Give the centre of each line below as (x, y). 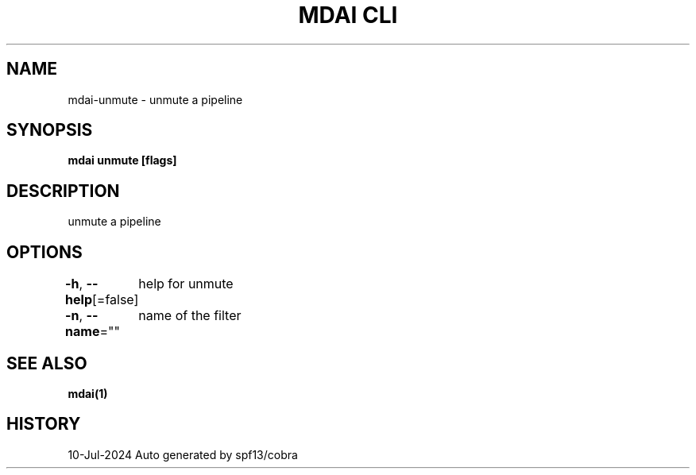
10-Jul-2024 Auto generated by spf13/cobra (183, 454)
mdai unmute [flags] (122, 160)
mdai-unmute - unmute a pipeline (155, 99)
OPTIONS (44, 252)
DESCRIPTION (63, 191)
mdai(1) (88, 393)
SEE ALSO (47, 363)
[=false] (115, 300)
